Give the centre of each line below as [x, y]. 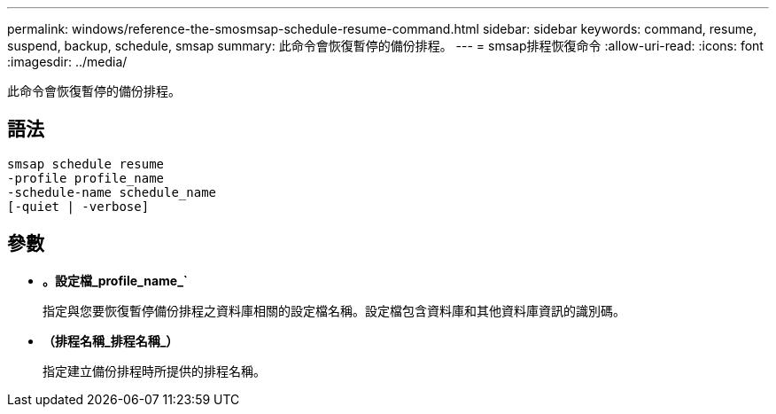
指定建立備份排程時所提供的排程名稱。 [154, 371]
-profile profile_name [86, 178]
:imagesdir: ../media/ [67, 62]
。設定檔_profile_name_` [115, 280]
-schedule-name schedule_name [112, 192]
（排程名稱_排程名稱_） [111, 340]
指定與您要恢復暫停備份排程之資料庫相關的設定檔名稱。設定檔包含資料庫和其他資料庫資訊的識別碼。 [334, 310]
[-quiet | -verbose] [78, 206]
